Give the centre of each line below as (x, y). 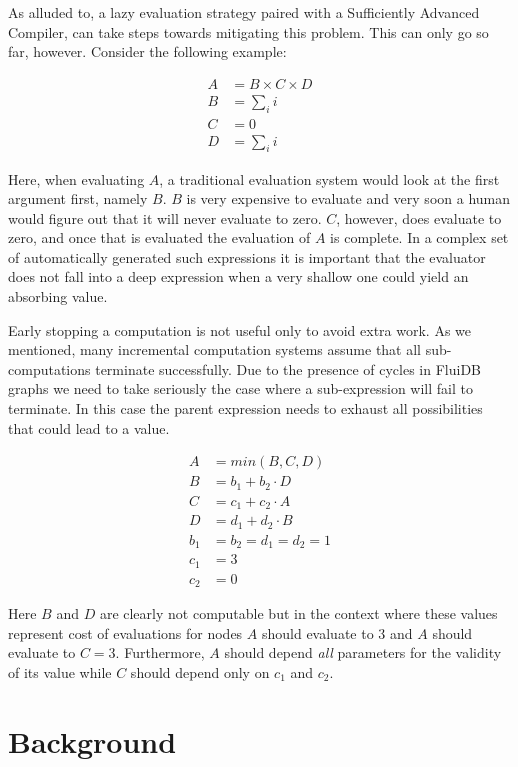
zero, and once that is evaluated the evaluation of (159, 237)
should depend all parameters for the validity (363, 652)
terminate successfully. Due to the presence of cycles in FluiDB (288, 368)
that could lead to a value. (89, 427)
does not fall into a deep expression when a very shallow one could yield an (238, 276)
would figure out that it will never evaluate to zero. (165, 217)
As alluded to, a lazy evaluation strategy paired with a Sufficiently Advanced (244, 12)
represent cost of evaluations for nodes (125, 632)
